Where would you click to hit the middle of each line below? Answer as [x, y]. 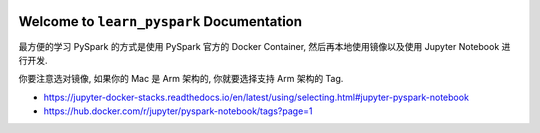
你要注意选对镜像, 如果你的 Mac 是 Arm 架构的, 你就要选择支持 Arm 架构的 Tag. [181, 79]
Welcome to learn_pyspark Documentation [160, 21]
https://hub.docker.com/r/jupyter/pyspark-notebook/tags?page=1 [178, 111]
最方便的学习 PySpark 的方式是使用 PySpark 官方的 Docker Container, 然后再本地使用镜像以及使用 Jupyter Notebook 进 [264, 46]
